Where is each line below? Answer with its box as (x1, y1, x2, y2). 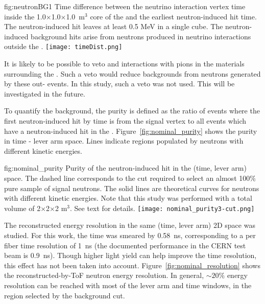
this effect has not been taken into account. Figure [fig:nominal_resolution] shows (4, 260, 260, 270)
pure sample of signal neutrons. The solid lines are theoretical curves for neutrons (4, 182, 259, 193)
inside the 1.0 (4, 11, 46, 21)
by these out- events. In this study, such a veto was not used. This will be (4, 78, 235, 89)
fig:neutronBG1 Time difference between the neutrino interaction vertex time (4, 1, 246, 11)
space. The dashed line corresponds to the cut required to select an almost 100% (4, 172, 256, 183)
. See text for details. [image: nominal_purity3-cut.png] (70, 202, 255, 213)
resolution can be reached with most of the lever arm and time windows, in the (4, 279, 252, 290)
